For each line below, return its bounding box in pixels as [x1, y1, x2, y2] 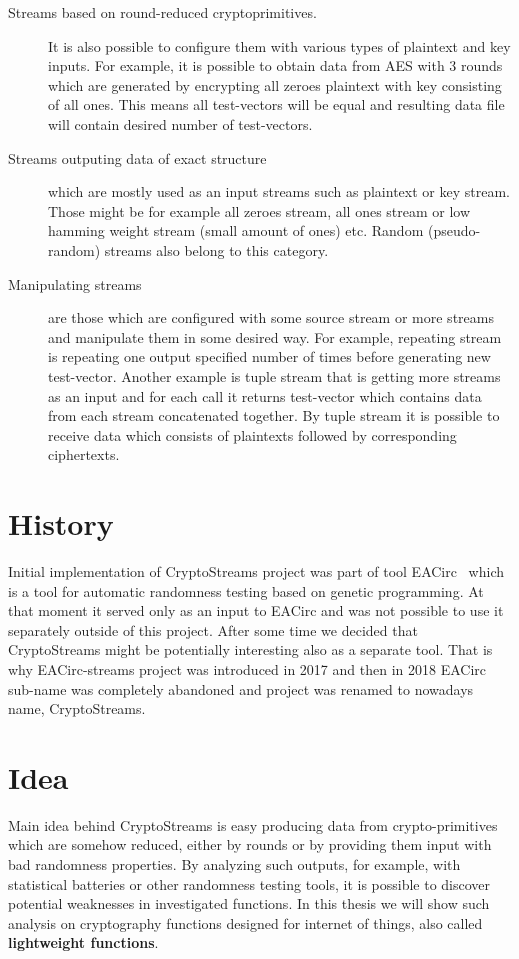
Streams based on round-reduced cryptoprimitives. [8, 2, 317, 22]
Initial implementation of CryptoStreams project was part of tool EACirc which [8, 561, 505, 581]
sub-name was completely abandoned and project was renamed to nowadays [8, 678, 474, 699]
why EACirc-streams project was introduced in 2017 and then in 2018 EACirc [8, 658, 486, 679]
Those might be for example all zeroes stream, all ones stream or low [48, 200, 471, 221]
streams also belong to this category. [104, 239, 329, 260]
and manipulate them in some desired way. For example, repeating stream [48, 326, 502, 347]
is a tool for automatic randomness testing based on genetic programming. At [8, 580, 484, 601]
